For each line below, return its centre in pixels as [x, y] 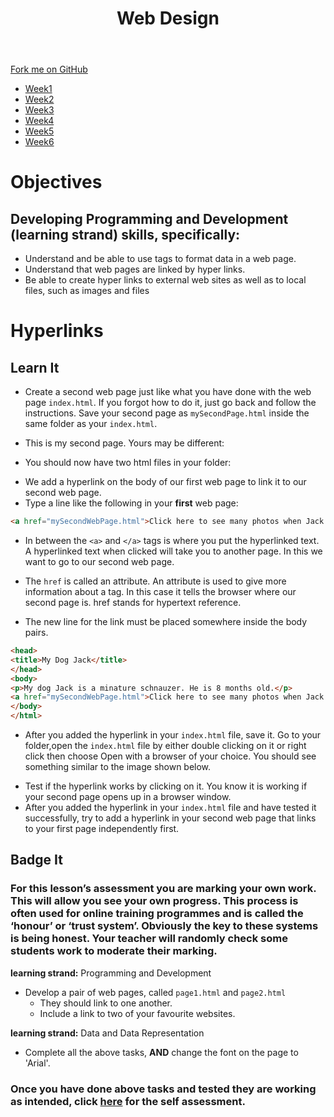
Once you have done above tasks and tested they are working [163, 1089]
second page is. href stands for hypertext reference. [133, 603]
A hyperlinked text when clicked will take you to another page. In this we [173, 551]
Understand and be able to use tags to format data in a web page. [160, 259]
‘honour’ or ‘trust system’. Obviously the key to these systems [164, 926]
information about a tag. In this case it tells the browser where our [160, 592]
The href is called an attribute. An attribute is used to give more [155, 581]
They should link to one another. [106, 1003]
